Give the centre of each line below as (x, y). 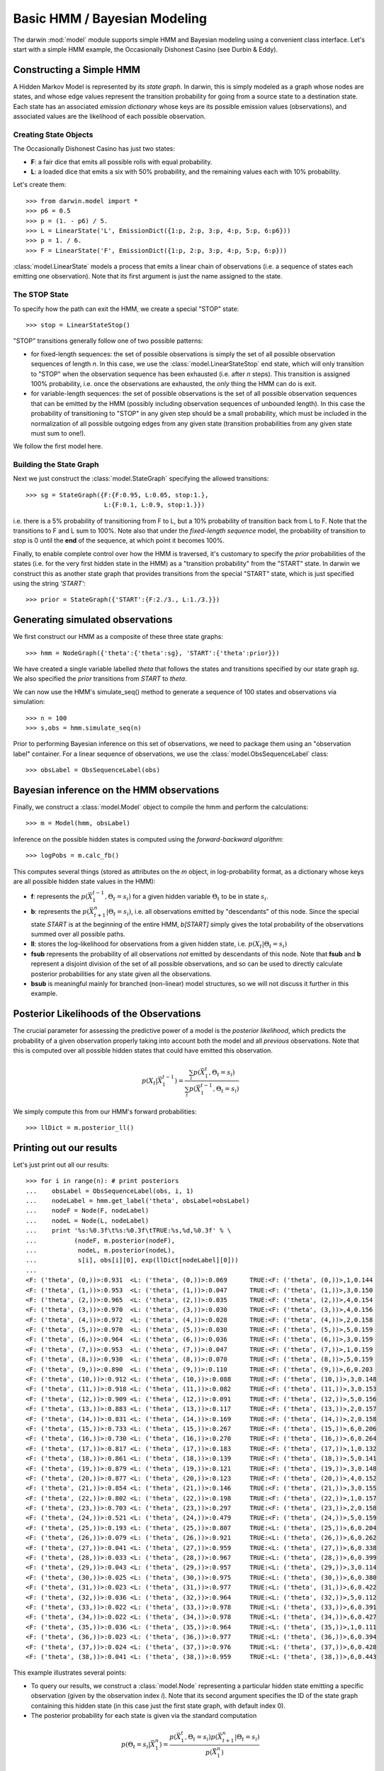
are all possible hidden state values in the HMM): (84, 881)
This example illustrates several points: (70, 1673)
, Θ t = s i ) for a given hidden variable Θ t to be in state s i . (186, 898)
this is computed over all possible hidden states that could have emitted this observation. (143, 1051)
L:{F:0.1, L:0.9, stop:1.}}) (154, 505)
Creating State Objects (53, 135)
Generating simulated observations (93, 620)
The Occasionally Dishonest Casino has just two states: (94, 149)
